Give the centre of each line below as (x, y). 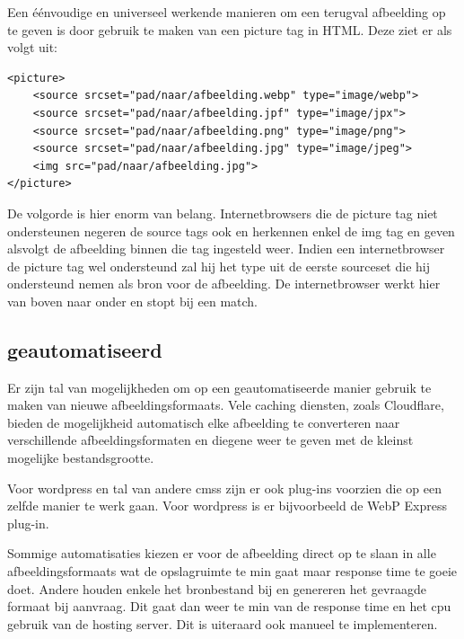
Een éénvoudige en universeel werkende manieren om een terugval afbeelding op (227, 12)
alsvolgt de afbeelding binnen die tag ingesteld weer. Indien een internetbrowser (226, 248)
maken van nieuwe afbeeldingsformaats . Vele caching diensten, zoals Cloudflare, (226, 405)
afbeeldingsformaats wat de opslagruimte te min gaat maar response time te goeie (232, 571)
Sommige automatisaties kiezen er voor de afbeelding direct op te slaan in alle (222, 553)
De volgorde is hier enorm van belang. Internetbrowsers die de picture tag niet (223, 213)
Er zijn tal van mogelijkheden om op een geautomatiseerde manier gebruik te (219, 387)
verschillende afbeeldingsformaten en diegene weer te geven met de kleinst (210, 440)
